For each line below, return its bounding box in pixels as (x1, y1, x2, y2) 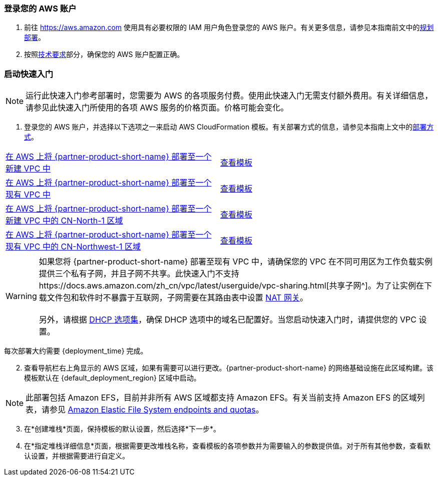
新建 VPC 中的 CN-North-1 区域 (6, 215, 123, 226)
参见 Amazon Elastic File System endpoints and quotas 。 (50, 404, 264, 415)
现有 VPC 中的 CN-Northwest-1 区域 (6, 241, 141, 252)
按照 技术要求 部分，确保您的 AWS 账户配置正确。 (24, 50, 184, 59)
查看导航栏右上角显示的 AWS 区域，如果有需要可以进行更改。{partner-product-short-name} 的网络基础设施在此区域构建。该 (24, 363, 434, 372)
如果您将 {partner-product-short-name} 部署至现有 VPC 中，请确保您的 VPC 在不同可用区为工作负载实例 (39, 256, 432, 267)
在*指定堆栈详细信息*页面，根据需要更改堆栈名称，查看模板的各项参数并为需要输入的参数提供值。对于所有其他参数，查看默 (24, 441, 431, 450)
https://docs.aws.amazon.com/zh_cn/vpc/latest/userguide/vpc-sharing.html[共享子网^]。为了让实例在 (39, 280, 424, 291)
